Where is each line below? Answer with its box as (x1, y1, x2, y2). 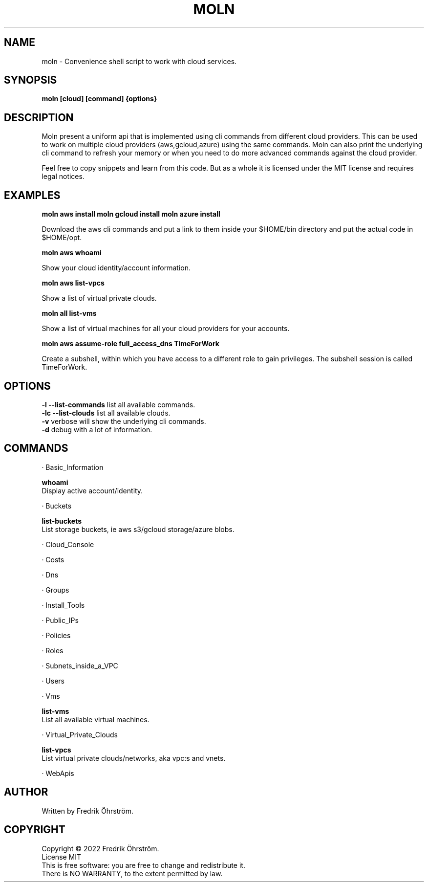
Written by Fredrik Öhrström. (42, 806, 134, 815)
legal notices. (42, 172, 85, 181)
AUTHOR (4, 786, 48, 798)
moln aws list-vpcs (42, 279, 105, 288)
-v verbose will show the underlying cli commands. (42, 417, 206, 425)
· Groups (42, 585, 69, 594)
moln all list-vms (42, 309, 97, 318)
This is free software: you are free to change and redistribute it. (42, 861, 245, 869)
